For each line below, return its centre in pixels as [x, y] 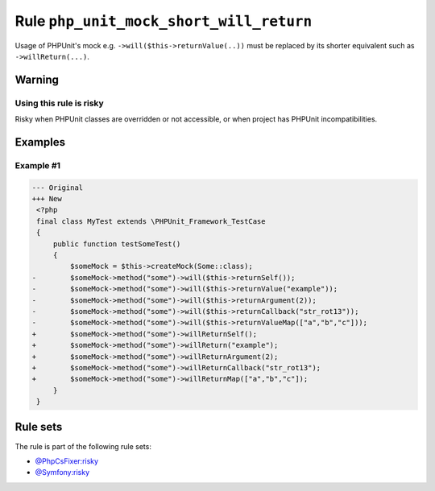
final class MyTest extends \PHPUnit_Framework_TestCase [151, 221]
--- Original [58, 188]
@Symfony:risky [62, 472]
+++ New [47, 199]
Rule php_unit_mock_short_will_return [164, 21]
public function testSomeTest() [117, 244]
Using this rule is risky [59, 103]
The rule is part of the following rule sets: [83, 446]
